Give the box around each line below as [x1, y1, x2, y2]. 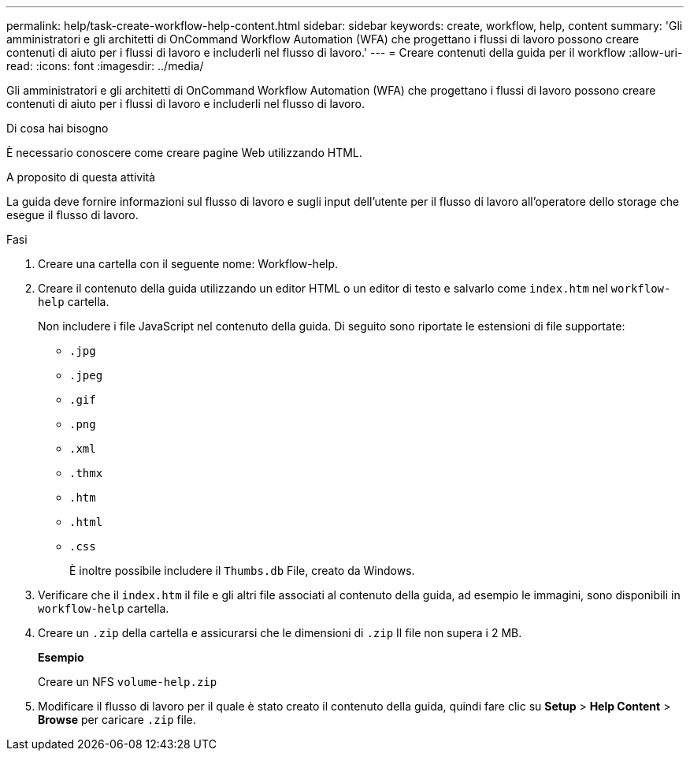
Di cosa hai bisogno [6, 121, 109, 135]
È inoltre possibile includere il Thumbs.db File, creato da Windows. [69, 564, 415, 577]
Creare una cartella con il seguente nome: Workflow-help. [38, 257, 339, 270]
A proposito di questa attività [6, 170, 156, 184]
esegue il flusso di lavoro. [6, 208, 139, 222]
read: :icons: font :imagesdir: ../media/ [6, 59, 204, 73]
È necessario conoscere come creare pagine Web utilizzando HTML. [6, 146, 362, 159]
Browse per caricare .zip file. [38, 713, 196, 726]
